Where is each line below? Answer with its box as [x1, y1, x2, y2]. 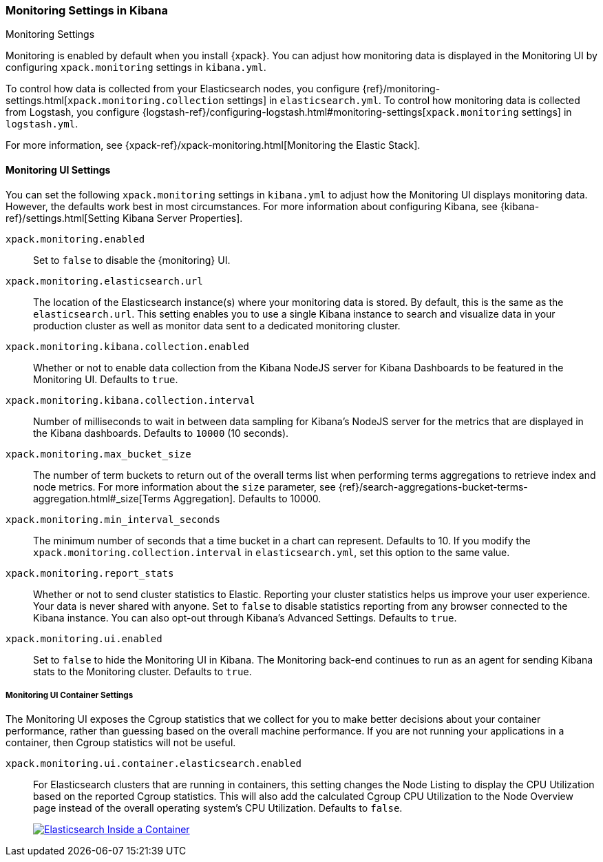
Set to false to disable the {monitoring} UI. [33, 254, 231, 266]
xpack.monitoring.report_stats [6, 567, 174, 579]
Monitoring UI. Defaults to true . [33, 373, 178, 385]
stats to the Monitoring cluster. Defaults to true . [33, 665, 252, 677]
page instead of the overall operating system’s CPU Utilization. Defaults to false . [33, 802, 403, 814]
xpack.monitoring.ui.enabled [6, 633, 162, 644]
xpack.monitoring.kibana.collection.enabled [6, 340, 250, 352]
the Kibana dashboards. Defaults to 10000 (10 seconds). [33, 427, 289, 439]
